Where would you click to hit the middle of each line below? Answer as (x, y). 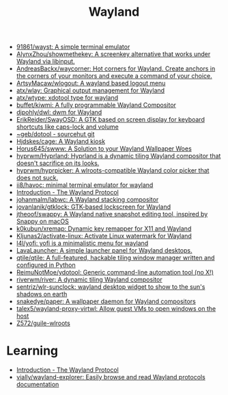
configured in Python (46, 265)
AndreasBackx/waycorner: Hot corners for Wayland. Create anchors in (116, 68)
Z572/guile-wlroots (43, 323)
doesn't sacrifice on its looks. (58, 163)
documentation (38, 385)
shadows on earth (42, 294)
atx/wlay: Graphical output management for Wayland (90, 90)
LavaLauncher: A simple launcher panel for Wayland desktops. (104, 251)
